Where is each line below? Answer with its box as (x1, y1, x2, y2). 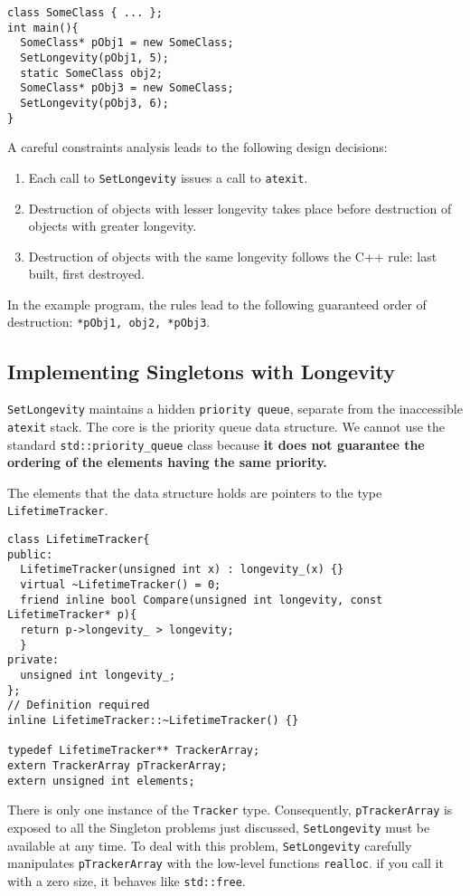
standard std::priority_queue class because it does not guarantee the (7, 434, 425, 453)
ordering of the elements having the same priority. (7, 453, 327, 472)
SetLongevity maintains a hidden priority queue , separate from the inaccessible (7, 399, 463, 418)
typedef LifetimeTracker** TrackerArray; (7, 744, 260, 758)
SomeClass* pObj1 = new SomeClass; (20, 36, 234, 50)
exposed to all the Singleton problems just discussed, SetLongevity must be (7, 817, 430, 836)
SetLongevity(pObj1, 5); (20, 51, 169, 64)
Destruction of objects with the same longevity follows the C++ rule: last (28, 246, 437, 265)
